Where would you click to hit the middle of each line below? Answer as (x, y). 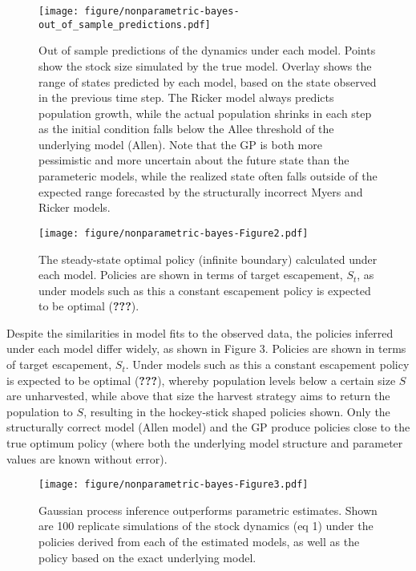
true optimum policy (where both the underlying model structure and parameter (205, 443)
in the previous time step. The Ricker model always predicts (186, 97)
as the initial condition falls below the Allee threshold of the (186, 129)
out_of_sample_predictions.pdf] (125, 24)
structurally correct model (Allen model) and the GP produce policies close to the (208, 427)
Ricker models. (75, 207)
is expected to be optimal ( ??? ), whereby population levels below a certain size (201, 380)
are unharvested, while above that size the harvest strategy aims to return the (198, 396)
